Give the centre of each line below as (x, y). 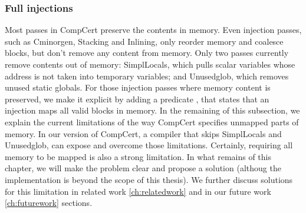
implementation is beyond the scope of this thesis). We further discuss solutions (149, 179)
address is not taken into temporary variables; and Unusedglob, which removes (147, 76)
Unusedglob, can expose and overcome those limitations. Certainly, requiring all (149, 145)
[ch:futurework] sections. (49, 203)
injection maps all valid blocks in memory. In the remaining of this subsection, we (152, 110)
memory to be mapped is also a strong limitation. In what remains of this (138, 156)
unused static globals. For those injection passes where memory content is (138, 87)
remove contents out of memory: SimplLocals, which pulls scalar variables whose (150, 64)
